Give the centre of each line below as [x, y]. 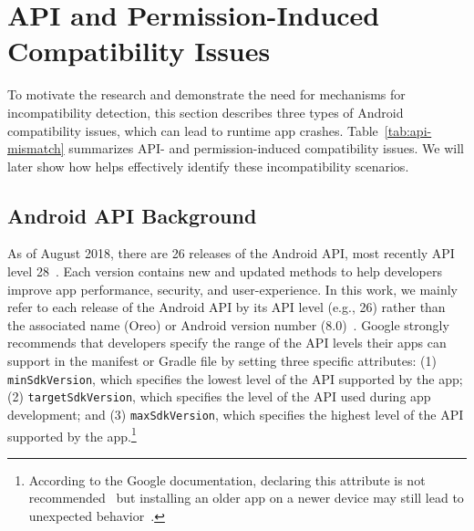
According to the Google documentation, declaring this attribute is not [227, 479]
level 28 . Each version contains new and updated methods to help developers [225, 271]
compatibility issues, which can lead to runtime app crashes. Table [193, 130]
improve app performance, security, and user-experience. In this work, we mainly [233, 289]
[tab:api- [408, 130]
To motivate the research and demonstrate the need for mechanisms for [206, 94]
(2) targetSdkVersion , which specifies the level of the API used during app [219, 396]
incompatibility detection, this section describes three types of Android [206, 112]
